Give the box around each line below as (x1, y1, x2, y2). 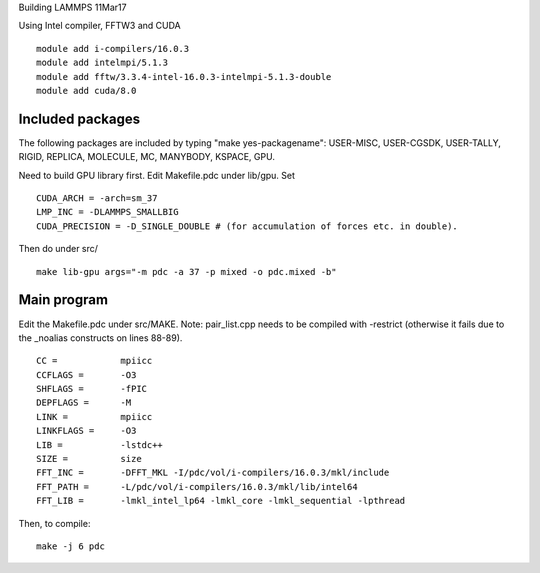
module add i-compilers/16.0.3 (36, 43, 190, 54)
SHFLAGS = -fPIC (36, 383, 148, 395)
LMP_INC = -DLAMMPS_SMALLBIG (36, 206, 179, 218)
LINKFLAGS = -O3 (36, 425, 137, 437)
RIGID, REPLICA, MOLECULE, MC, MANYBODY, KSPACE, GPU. (18, 151, 275, 163)
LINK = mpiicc (36, 411, 153, 422)
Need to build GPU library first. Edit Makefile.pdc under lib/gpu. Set (18, 169, 295, 181)
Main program (18, 291, 109, 309)
